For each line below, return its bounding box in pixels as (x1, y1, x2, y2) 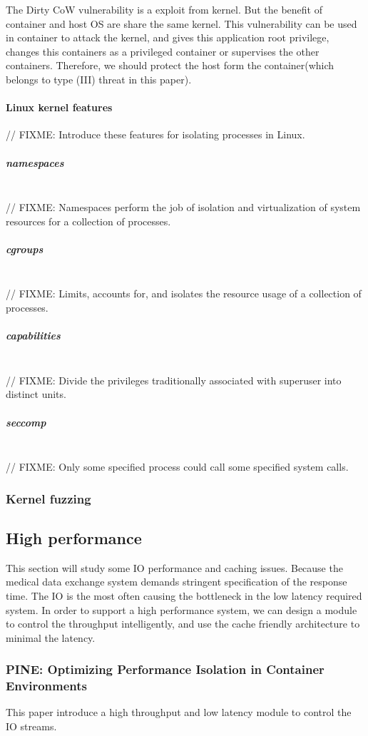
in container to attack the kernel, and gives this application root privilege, (6, 30, 329, 45)
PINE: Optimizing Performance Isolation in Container (6, 660, 324, 678)
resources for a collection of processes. (6, 213, 171, 228)
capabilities (6, 328, 61, 343)
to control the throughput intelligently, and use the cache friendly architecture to (6, 616, 360, 631)
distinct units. (6, 387, 66, 402)
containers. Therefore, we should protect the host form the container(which (6, 58, 334, 73)
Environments (6, 677, 88, 695)
